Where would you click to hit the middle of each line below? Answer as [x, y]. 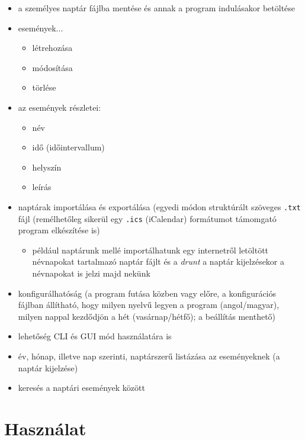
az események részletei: [60, 107]
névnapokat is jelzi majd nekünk [91, 273]
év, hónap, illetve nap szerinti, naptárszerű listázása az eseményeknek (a [149, 356]
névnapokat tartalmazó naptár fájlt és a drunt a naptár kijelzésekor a [158, 261]
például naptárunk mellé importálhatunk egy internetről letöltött [150, 250]
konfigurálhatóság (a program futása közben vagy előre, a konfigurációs [147, 293]
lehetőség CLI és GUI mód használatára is [95, 336]
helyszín [47, 167]
